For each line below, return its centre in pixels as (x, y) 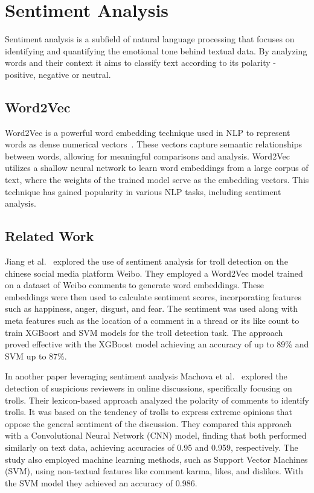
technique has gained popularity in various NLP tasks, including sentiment (143, 191)
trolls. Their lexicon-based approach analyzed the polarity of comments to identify (157, 400)
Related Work (50, 236)
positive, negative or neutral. (58, 74)
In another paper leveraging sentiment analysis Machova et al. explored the (146, 376)
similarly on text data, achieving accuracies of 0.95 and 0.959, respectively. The (152, 447)
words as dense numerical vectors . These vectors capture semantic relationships (154, 144)
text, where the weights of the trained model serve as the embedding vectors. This (157, 180)
